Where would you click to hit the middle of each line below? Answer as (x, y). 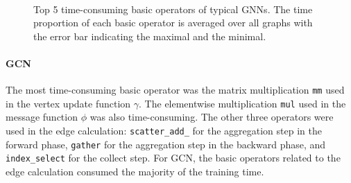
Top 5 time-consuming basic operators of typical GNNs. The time (173, 9)
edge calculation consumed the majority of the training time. (135, 172)
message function (42, 117)
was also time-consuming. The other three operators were (212, 117)
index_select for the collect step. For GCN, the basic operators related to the (173, 158)
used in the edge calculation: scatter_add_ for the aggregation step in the (164, 131)
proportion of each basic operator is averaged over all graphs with (173, 23)
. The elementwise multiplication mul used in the (242, 103)
